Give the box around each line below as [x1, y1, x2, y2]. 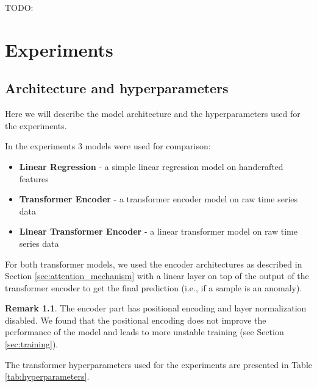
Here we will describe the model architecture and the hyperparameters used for [5, 107, 301, 120]
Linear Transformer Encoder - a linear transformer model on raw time [19, 225, 298, 238]
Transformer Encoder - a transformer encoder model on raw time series [19, 193, 298, 205]
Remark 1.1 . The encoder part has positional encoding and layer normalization [5, 302, 307, 314]
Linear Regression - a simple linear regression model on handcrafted [19, 160, 283, 172]
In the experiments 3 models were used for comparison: [5, 140, 211, 152]
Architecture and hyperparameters [5, 79, 229, 98]
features [19, 172, 49, 185]
